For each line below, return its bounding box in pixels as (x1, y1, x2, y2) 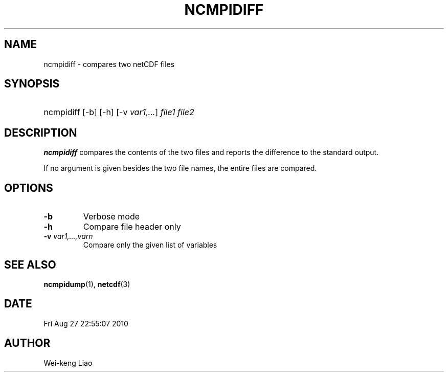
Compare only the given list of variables (83, 240, 217, 250)
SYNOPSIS (4, 77, 60, 91)
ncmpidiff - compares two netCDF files (43, 59, 175, 69)
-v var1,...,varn (43, 232, 93, 241)
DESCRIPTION (4, 126, 77, 139)
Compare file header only (83, 222, 181, 232)
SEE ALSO (4, 258, 56, 271)
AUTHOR (4, 337, 51, 350)
